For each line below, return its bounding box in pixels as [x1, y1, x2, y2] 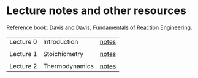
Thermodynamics [42, 62, 94, 70]
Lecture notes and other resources [6, 4, 187, 18]
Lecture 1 [9, 49, 37, 58]
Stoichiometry [42, 49, 84, 58]
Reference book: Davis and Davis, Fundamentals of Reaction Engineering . [6, 24, 192, 31]
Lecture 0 [9, 37, 37, 46]
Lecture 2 [9, 62, 37, 70]
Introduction [42, 37, 78, 46]
